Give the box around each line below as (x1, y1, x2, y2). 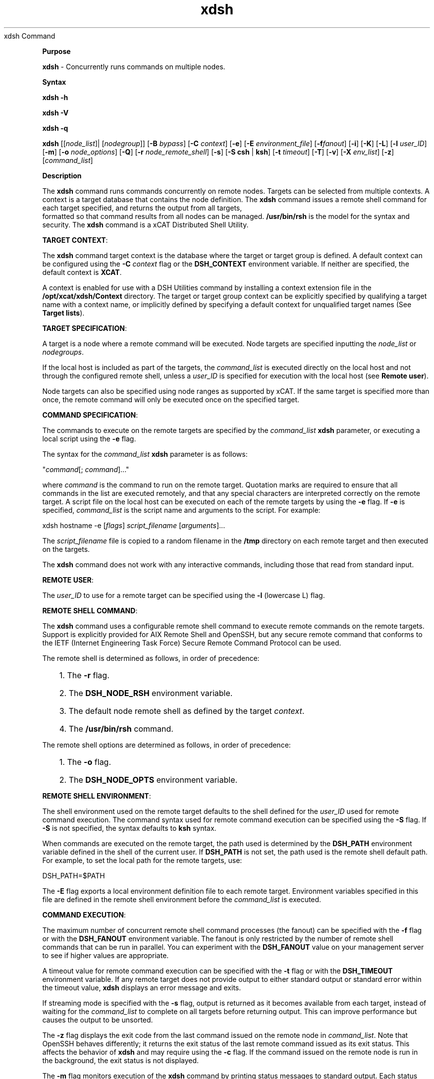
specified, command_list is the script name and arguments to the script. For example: (42, 505, 321, 514)
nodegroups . (42, 347, 84, 356)
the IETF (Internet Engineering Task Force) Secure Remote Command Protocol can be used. (42, 638, 341, 647)
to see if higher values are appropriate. (42, 951, 169, 960)
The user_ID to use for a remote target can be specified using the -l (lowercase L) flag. (42, 591, 325, 599)
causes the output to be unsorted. (42, 1015, 153, 1024)
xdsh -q (42, 123, 68, 132)
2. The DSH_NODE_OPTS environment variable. (59, 774, 238, 785)
